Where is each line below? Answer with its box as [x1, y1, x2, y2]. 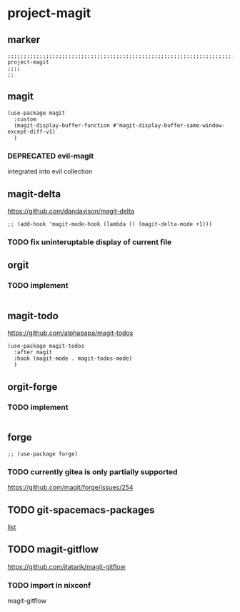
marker [7, 34, 41, 46]
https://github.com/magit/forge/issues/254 [7, 483, 134, 492]
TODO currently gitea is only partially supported [7, 466, 178, 476]
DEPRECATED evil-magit [7, 151, 94, 161]
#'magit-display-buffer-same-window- [113, 121, 225, 129]
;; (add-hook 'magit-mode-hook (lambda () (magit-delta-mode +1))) [7, 220, 213, 228]
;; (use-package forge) [7, 450, 79, 458]
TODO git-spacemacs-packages [7, 503, 155, 516]
